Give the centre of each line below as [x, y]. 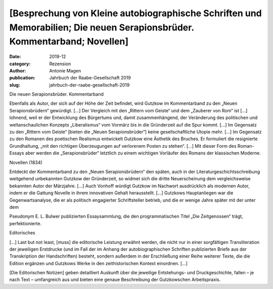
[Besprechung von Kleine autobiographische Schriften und [136, 13]
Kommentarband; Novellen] [69, 42]
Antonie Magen [65, 70]
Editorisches [22, 233]
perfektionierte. [26, 223]
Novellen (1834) [26, 162]
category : [20, 64]
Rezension [60, 64]
